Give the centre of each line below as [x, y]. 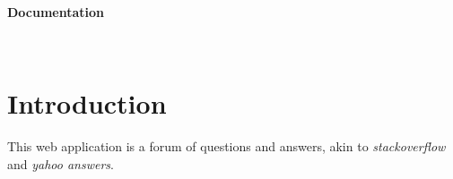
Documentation [56, 12]
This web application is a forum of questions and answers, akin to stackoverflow [226, 146]
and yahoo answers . [61, 163]
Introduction [87, 103]
